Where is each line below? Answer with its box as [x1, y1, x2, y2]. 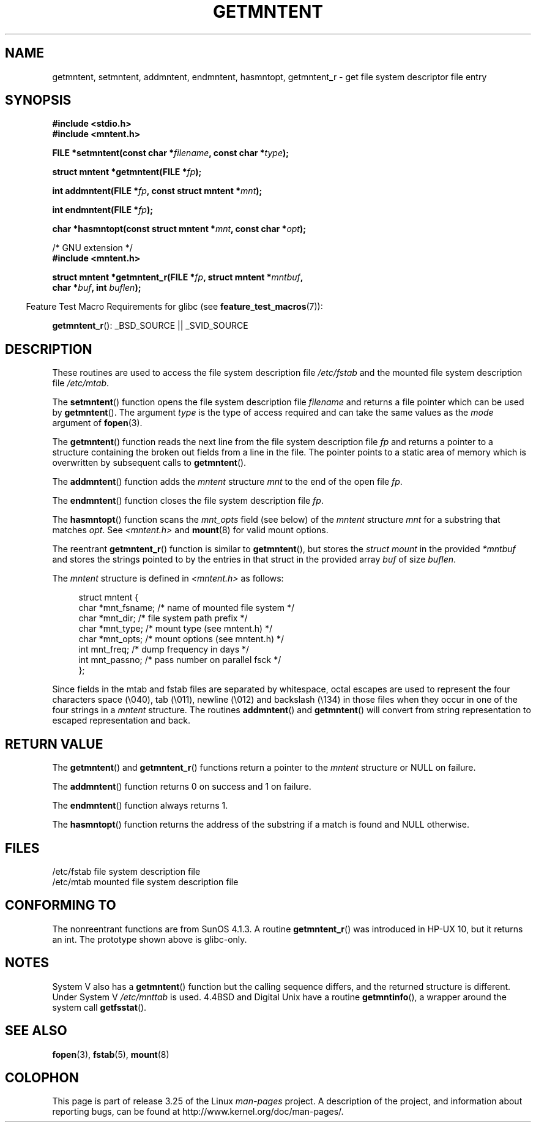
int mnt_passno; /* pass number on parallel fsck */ [78, 654, 281, 665]
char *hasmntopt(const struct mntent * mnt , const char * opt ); [52, 223, 307, 234]
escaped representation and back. [52, 715, 190, 726]
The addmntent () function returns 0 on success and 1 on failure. [52, 781, 311, 792]
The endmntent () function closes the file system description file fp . [52, 495, 324, 506]
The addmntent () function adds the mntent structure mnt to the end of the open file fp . [52, 476, 403, 487]
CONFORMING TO [5, 897, 116, 913]
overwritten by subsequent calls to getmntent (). [52, 457, 247, 468]
